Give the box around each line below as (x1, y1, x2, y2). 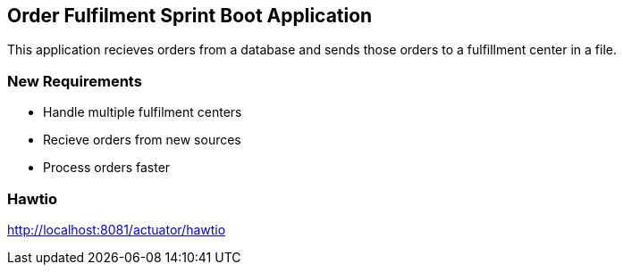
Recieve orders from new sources (43, 132, 241, 148)
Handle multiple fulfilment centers (43, 104, 242, 120)
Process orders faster (43, 160, 171, 176)
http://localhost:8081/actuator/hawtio (7, 221, 226, 237)
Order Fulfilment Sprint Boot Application (7, 4, 373, 27)
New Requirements (7, 71, 142, 90)
